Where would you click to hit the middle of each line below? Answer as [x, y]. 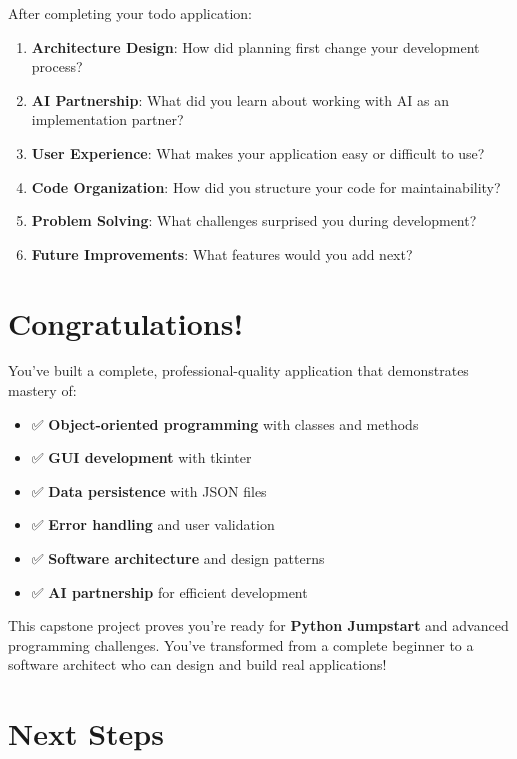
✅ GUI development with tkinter [141, 457]
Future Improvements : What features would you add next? [222, 253]
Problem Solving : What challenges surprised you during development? [254, 220]
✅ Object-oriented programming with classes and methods [225, 423]
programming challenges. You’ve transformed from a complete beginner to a [241, 644]
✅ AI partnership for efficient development [169, 591]
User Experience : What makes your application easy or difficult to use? [258, 152]
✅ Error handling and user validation [153, 524]
